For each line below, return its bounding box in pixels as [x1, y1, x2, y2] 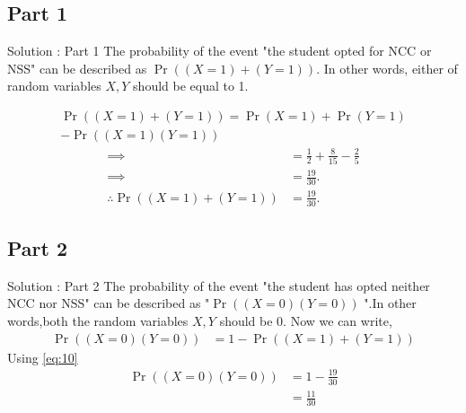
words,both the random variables [7, 312, 189, 330]
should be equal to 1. [133, 76, 249, 95]
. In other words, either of [316, 58, 458, 77]
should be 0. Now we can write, [219, 312, 392, 330]
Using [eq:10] [7, 347, 78, 366]
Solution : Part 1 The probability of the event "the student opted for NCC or [7, 41, 432, 60]
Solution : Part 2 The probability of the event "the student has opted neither [7, 276, 430, 294]
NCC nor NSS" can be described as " [7, 294, 210, 312]
